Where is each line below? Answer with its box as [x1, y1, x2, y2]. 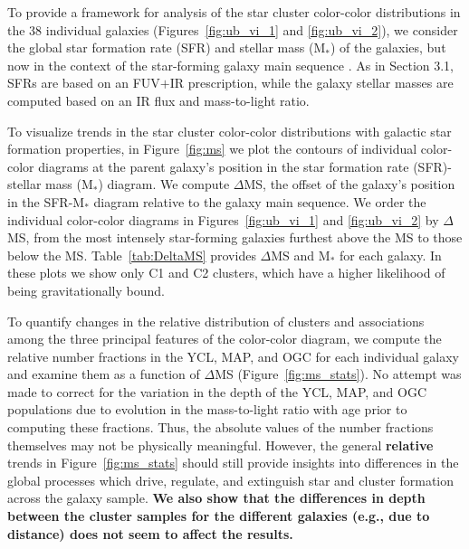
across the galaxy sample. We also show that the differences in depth [7, 488, 426, 507]
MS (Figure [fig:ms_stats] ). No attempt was [215, 364, 462, 383]
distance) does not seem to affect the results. [7, 524, 293, 543]
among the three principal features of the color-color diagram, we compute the [7, 329, 442, 348]
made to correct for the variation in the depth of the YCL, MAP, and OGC [7, 382, 427, 401]
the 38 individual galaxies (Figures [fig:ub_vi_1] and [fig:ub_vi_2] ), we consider [7, 20, 458, 39]
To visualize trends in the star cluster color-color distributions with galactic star [7, 121, 452, 140]
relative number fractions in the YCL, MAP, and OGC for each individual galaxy [7, 346, 459, 365]
